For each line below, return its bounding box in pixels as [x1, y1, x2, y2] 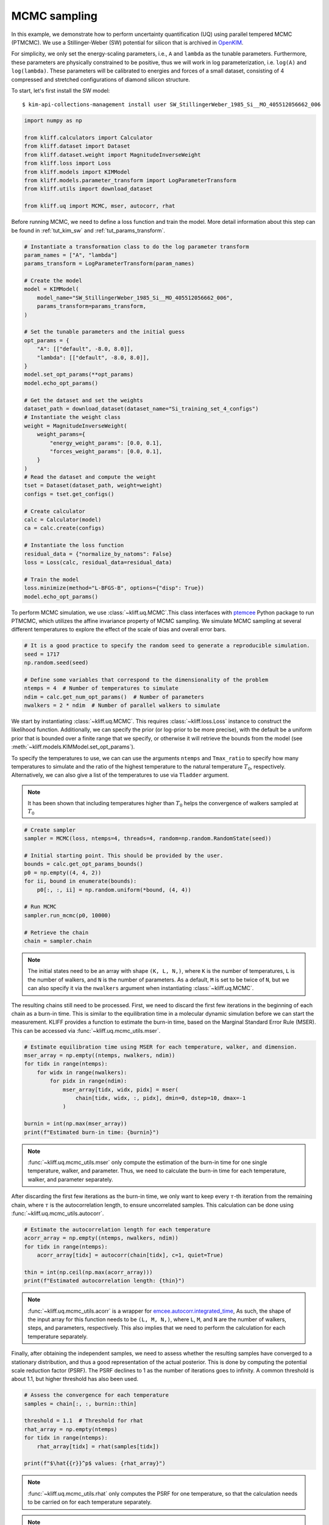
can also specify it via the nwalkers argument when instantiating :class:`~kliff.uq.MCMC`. [27, 985, 254, 992]
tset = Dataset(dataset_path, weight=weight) [24, 482, 163, 489]
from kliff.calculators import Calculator [24, 134, 153, 142]
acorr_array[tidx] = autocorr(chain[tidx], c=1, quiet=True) [37, 1252, 224, 1259]
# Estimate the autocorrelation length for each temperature [24, 1226, 211, 1233]
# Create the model [24, 278, 82, 284]
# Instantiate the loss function [24, 542, 124, 549]
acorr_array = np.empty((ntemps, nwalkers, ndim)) [24, 1235, 179, 1241]
